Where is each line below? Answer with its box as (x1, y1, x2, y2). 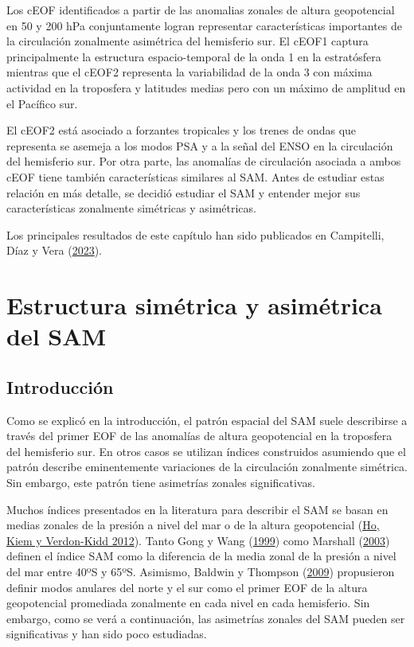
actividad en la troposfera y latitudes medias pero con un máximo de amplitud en (6, 79, 406, 95)
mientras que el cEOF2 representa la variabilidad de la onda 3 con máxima (6, 64, 373, 80)
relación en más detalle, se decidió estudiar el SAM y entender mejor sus (6, 184, 361, 201)
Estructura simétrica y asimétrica (6, 289, 382, 322)
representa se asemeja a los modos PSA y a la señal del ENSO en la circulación (6, 137, 393, 154)
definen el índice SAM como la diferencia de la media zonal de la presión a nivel (6, 548, 396, 564)
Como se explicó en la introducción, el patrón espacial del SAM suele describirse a (6, 411, 408, 428)
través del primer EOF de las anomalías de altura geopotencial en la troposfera (6, 427, 393, 444)
